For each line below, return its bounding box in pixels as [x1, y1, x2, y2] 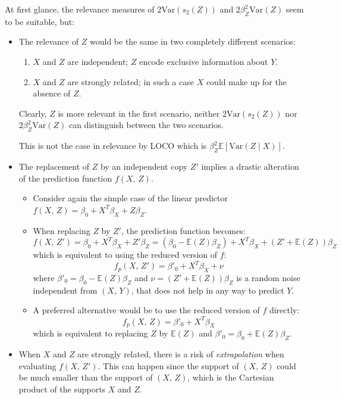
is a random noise [236, 272, 300, 284]
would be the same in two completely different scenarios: [90, 35, 296, 48]
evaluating [18, 359, 57, 372]
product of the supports [18, 382, 106, 395]
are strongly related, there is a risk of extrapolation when [77, 348, 284, 360]
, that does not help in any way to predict [131, 283, 284, 296]
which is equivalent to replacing [33, 327, 148, 339]
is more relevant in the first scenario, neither [58, 107, 220, 119]
